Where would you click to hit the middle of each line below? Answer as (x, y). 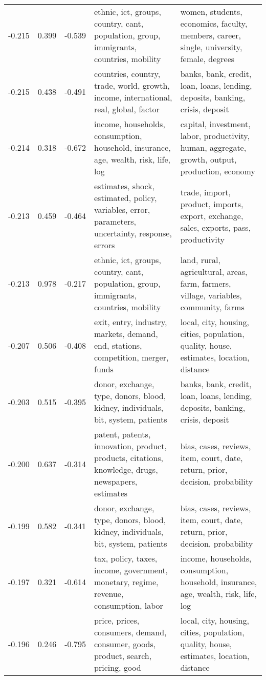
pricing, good (118, 667)
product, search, (123, 656)
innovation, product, (130, 446)
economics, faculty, (214, 23)
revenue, (109, 594)
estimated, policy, (126, 198)
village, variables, (211, 295)
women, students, (211, 12)
